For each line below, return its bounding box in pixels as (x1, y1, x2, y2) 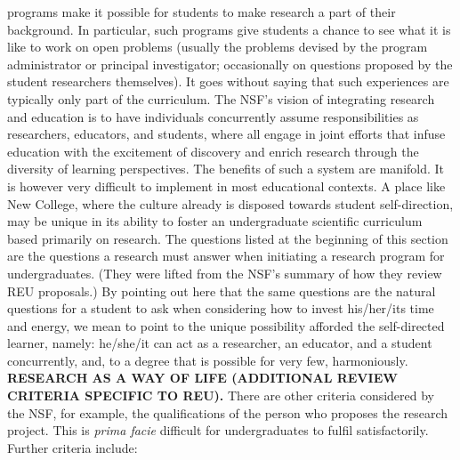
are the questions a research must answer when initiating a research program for (7, 246, 445, 265)
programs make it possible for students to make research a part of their (7, 3, 396, 20)
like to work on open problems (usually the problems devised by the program (7, 37, 428, 56)
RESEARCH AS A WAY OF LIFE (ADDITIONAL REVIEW (7, 368, 398, 387)
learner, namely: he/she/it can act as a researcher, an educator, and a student (7, 334, 432, 352)
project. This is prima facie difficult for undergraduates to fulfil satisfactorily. (7, 421, 429, 440)
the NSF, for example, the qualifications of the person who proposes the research (7, 403, 448, 422)
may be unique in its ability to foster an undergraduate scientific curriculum (7, 212, 423, 230)
